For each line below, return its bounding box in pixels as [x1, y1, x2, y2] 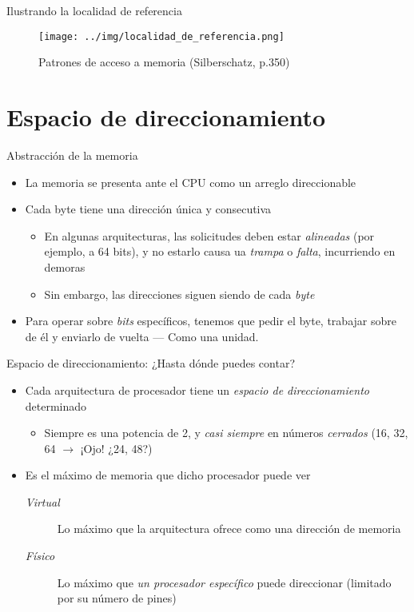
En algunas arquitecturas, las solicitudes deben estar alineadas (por [44, 227, 375, 244]
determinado [25, 397, 87, 414]
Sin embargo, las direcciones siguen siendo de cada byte [44, 285, 315, 302]
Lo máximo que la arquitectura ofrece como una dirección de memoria [57, 520, 401, 537]
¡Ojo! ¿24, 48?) [80, 439, 153, 456]
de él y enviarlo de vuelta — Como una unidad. [25, 328, 259, 344]
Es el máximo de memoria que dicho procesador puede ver [25, 467, 311, 483]
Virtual [25, 493, 60, 510]
